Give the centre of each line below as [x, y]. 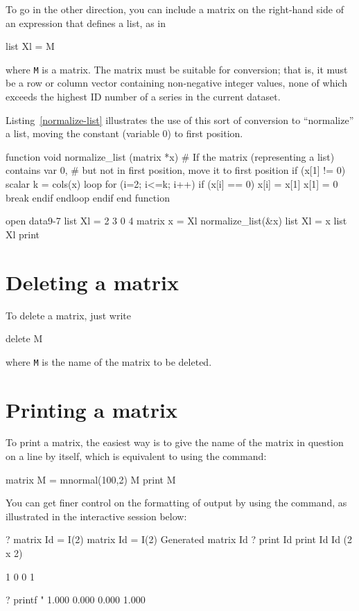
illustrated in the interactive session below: [96, 516]
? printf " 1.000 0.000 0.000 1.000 [76, 600]
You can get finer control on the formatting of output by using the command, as [176, 503]
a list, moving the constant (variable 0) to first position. [124, 133]
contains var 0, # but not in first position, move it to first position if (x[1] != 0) [176, 170]
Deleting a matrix [92, 282]
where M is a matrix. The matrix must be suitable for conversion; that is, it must [177, 69]
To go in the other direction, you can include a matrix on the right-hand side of [175, 9]
